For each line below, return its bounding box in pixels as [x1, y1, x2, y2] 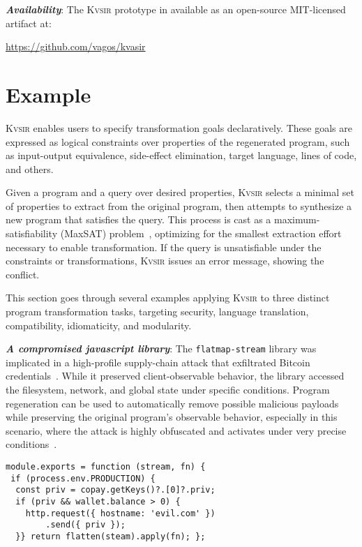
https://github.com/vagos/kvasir [6, 39, 146, 54]
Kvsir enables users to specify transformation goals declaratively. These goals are [6, 120, 352, 135]
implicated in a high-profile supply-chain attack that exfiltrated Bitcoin [6, 354, 310, 369]
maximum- [274, 212, 320, 227]
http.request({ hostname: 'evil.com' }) [25, 508, 216, 518]
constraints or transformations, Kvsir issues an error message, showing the [6, 253, 324, 268]
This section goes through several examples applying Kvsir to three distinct [6, 290, 330, 305]
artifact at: [6, 15, 52, 30]
